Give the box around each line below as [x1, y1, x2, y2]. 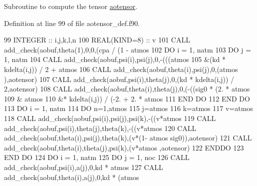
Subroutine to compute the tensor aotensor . [4, 1, 138, 11]
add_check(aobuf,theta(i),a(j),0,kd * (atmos [4, 171, 139, 182]
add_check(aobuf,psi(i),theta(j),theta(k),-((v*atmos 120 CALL [4, 122, 197, 133]
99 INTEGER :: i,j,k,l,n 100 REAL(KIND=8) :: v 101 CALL [4, 34, 190, 45]
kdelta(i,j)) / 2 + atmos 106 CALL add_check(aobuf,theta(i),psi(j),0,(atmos [4, 63, 238, 74]
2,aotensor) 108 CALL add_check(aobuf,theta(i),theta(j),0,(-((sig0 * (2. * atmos [4, 83, 250, 94]
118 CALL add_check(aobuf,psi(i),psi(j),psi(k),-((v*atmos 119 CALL [4, 112, 216, 123]
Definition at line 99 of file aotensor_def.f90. [4, 17, 140, 28]
